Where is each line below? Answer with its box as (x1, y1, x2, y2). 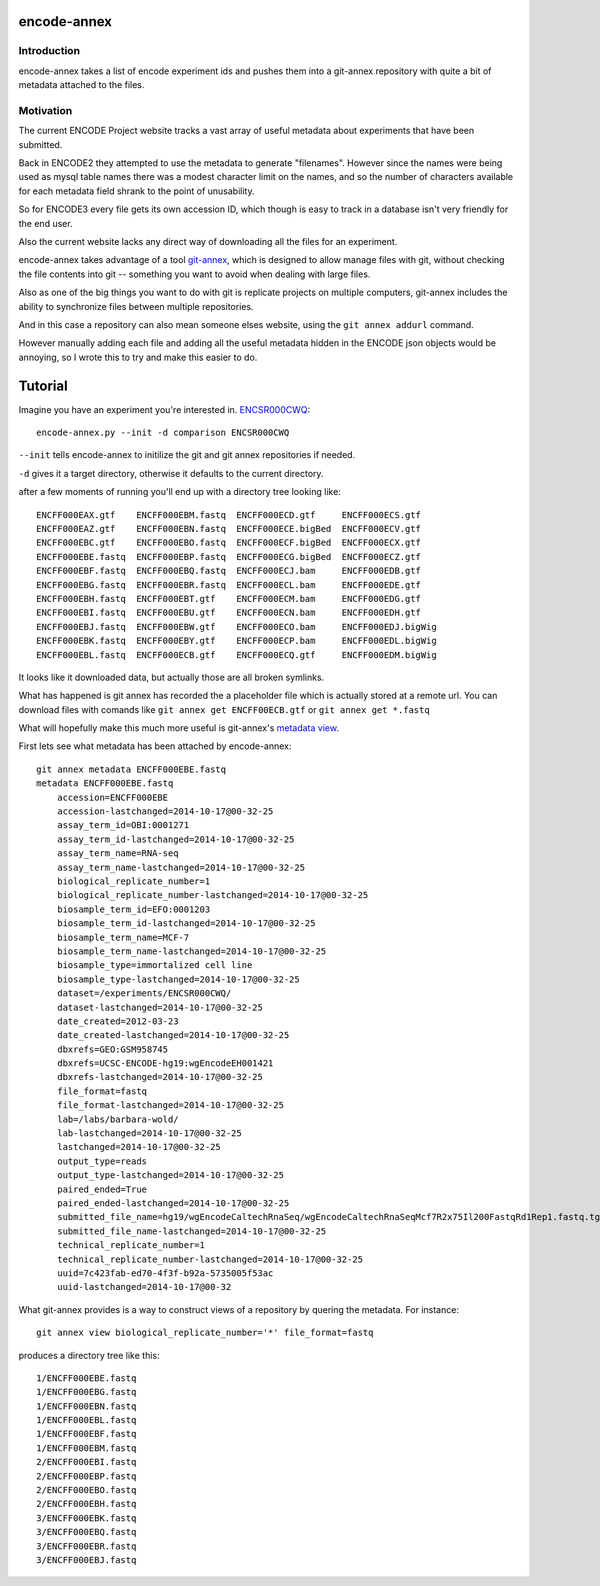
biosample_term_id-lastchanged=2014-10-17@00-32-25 (56, 918, 316, 929)
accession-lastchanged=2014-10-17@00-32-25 (56, 806, 274, 817)
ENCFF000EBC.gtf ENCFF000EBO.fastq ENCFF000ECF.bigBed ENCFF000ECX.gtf (36, 537, 422, 549)
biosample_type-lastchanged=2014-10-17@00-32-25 (56, 973, 300, 985)
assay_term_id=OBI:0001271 (56, 820, 190, 831)
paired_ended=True (56, 1183, 148, 1195)
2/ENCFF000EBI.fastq (36, 1456, 137, 1468)
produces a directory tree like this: (18, 1349, 160, 1361)
